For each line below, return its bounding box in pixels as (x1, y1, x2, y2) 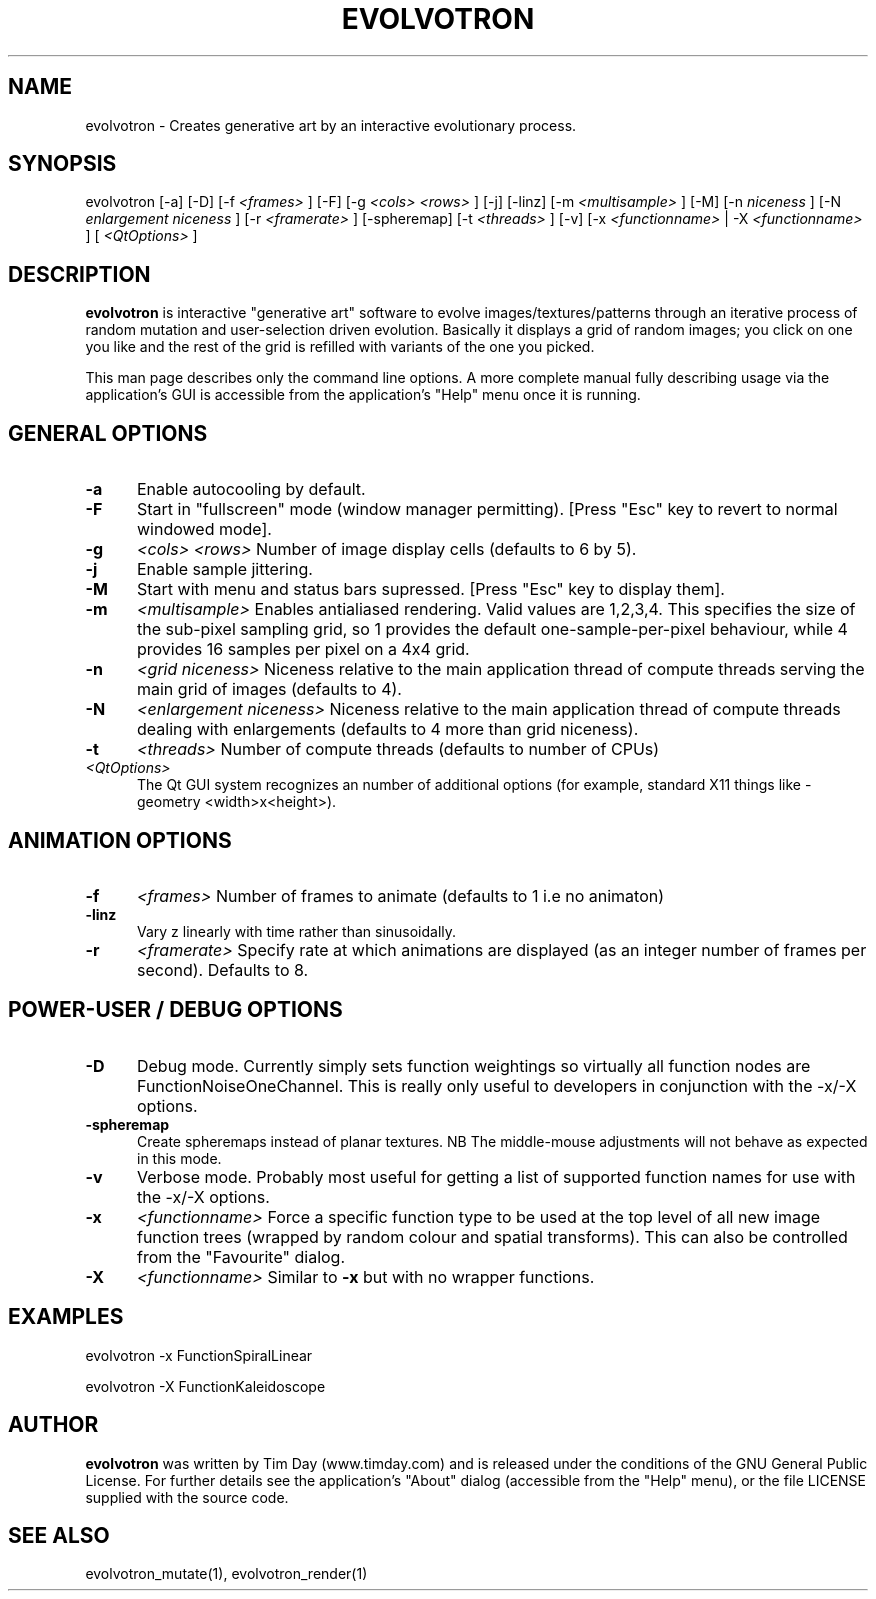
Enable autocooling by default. (136, 479, 366, 500)
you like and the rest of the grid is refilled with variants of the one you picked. (85, 338, 595, 356)
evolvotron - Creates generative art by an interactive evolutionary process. (85, 116, 577, 134)
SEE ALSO (8, 1522, 110, 1548)
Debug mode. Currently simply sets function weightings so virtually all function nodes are (136, 1055, 811, 1076)
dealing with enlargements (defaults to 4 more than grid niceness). (136, 719, 639, 740)
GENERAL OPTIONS (8, 420, 208, 446)
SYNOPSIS (8, 151, 117, 177)
